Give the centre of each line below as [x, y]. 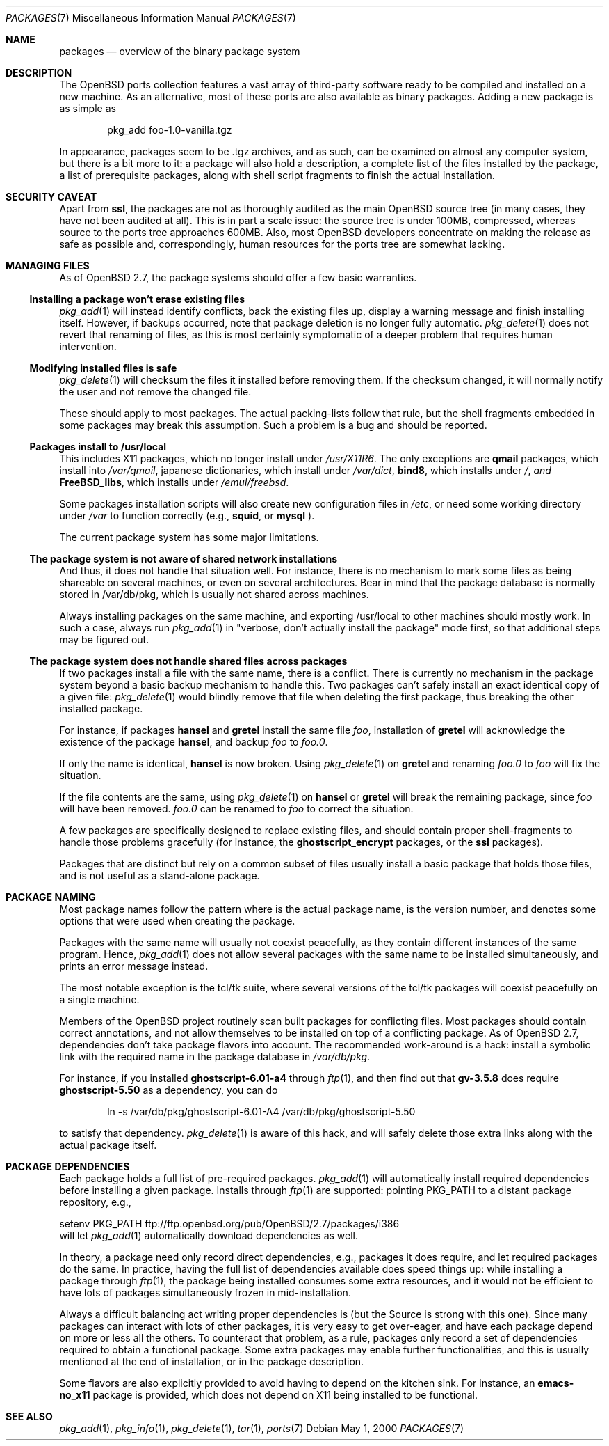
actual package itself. [108, 1145]
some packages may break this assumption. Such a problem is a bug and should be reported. [273, 425]
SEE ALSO [29, 1416]
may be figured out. [104, 639]
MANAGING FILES [48, 266]
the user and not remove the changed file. [155, 392]
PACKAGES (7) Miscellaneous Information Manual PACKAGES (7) [151, 18]
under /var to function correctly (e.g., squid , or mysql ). [187, 516]
